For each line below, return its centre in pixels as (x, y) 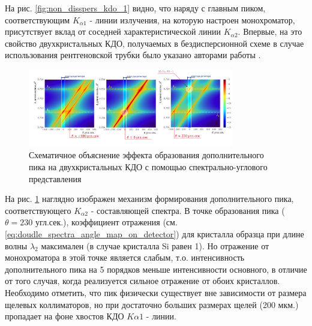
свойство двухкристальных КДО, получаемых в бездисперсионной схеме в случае (154, 43)
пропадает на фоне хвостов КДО (64, 316)
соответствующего (38, 210)
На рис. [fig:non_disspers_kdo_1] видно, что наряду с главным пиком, (135, 8)
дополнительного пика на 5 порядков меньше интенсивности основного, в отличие (156, 269)
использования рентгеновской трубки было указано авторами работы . (133, 55)
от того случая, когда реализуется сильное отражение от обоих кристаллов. (142, 281)
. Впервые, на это (270, 31)
